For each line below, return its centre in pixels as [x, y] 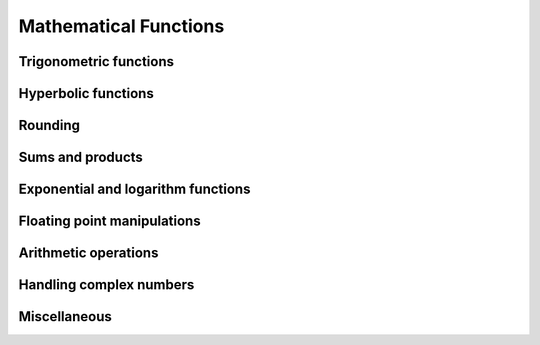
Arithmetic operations [88, 253]
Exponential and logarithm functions [134, 189]
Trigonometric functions [96, 61]
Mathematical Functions [121, 26]
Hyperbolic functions [86, 93]
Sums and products [81, 157]
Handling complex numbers [106, 285]
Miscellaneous [65, 316]
